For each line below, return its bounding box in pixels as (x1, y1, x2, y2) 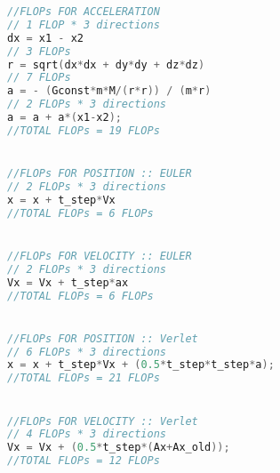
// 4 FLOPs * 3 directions (7, 428, 166, 441)
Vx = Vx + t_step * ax (7, 276, 129, 289)
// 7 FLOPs (7, 71, 71, 84)
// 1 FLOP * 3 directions (7, 18, 160, 31)
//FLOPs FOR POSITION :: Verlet (7, 332, 198, 345)
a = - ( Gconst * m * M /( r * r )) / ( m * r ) (7, 84, 212, 98)
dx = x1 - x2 (7, 31, 84, 44)
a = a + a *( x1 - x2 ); (7, 111, 122, 124)
